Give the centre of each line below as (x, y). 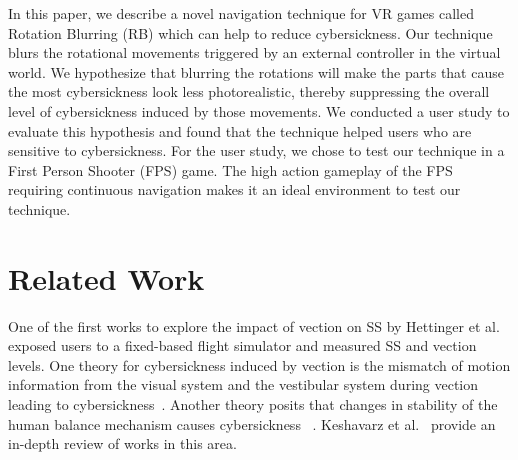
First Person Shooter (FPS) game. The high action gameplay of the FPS (230, 169)
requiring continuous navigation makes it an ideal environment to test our (234, 189)
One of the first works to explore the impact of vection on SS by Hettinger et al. (254, 325)
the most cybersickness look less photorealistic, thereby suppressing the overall (249, 91)
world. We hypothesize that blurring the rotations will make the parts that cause (256, 71)
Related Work (106, 277)
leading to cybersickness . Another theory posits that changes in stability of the (253, 404)
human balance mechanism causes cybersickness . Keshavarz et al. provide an (252, 423)
